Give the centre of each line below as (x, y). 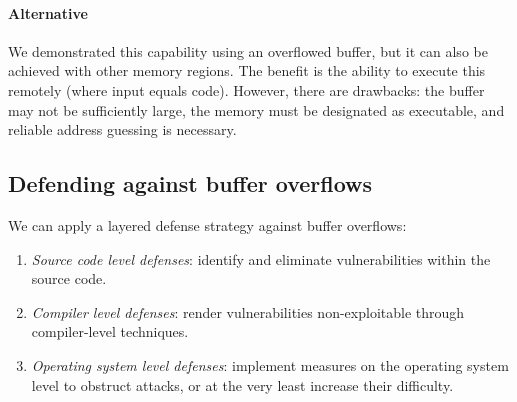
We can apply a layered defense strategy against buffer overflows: (207, 224)
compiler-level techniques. (110, 331)
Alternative (48, 12)
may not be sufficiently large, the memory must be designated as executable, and (256, 109)
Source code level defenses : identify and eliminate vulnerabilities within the (261, 258)
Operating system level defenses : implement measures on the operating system (270, 364)
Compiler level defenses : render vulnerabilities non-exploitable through (248, 311)
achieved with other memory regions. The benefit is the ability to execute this (247, 70)
